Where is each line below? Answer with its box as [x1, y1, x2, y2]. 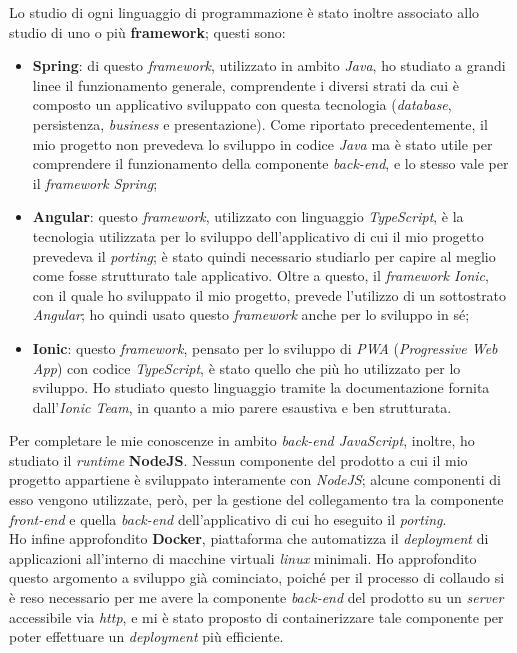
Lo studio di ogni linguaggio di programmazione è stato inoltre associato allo [9, 2, 480, 22]
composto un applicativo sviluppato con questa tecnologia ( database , [32, 94, 452, 115]
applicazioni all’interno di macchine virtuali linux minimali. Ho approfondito [9, 547, 477, 568]
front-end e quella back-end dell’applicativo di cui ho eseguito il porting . [9, 508, 447, 529]
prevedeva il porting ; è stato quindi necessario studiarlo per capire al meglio [32, 245, 496, 266]
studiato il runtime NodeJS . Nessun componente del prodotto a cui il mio [9, 449, 468, 470]
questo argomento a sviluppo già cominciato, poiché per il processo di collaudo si [9, 567, 505, 588]
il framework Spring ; [32, 172, 158, 193]
